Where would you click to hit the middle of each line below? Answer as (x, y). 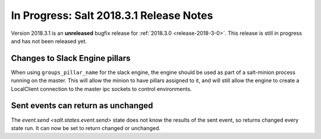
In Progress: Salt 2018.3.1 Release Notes (112, 15)
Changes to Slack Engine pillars (71, 58)
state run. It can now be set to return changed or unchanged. (86, 128)
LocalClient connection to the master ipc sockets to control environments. (101, 89)
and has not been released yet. (49, 41)
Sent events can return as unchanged (82, 106)
